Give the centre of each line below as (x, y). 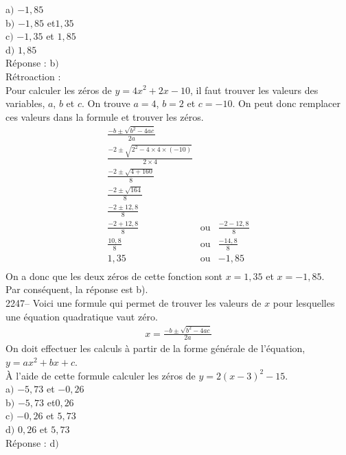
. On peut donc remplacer (287, 103)
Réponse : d (31, 442)
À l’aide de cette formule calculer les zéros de (101, 375)
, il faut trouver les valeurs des (254, 90)
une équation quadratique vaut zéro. (82, 316)
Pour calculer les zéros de (59, 90)
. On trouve (106, 103)
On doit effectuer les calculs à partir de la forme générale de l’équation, (155, 348)
